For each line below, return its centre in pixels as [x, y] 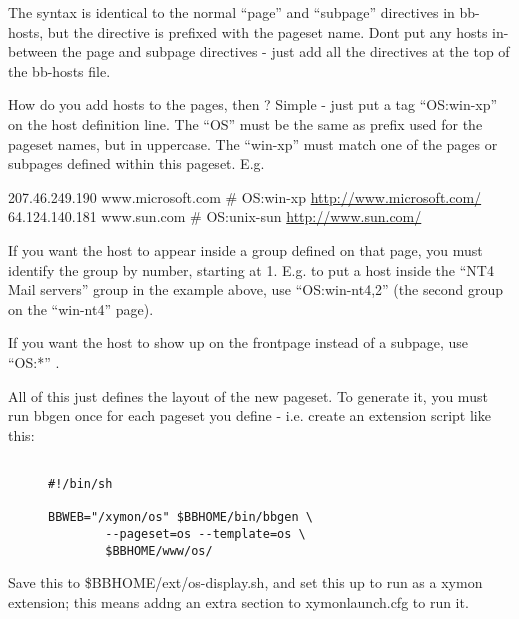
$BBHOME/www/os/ [159, 550]
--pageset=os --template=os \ [205, 533]
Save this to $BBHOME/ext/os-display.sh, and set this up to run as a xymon [245, 582]
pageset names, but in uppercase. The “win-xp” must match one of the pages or [253, 143]
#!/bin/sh [80, 483]
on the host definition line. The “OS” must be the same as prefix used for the [245, 123]
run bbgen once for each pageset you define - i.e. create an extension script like [249, 415]
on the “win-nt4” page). [81, 308]
